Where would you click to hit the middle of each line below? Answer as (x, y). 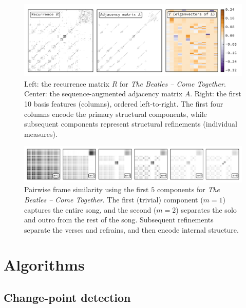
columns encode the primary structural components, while (116, 114)
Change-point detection (67, 297)
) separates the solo (206, 209)
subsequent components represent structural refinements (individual (131, 124)
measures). (41, 134)
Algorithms (44, 265)
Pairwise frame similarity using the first (87, 189)
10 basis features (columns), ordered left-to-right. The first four (124, 103)
